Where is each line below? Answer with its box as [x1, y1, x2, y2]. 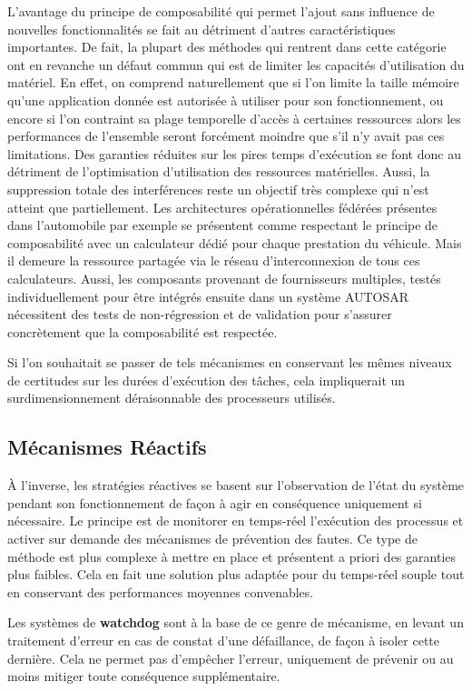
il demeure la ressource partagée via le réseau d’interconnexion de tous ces [7, 251, 420, 270]
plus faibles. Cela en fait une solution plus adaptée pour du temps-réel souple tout [7, 565, 465, 584]
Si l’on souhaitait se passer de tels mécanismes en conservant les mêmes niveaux [7, 353, 452, 372]
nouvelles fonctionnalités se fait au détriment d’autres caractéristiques [7, 19, 396, 38]
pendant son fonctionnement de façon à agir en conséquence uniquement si [7, 493, 422, 512]
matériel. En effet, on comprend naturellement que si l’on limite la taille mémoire [7, 73, 459, 92]
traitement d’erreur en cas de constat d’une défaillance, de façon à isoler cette [7, 631, 439, 650]
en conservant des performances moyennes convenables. [7, 582, 314, 601]
